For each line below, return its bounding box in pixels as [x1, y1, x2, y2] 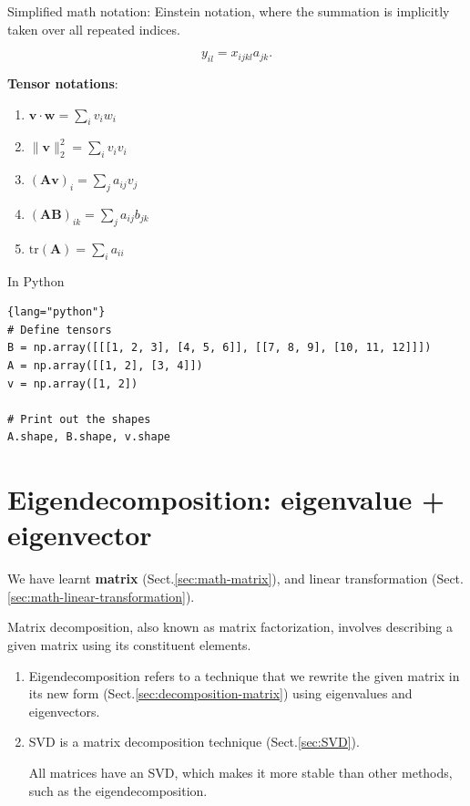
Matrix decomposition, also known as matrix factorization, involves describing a [7, 617, 454, 636]
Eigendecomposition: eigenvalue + [7, 480, 445, 518]
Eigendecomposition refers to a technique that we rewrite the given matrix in [28, 666, 460, 685]
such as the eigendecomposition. [28, 780, 208, 800]
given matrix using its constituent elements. [7, 635, 251, 654]
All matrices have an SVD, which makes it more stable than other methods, [28, 762, 453, 781]
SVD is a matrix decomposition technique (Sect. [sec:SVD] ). [28, 732, 360, 751]
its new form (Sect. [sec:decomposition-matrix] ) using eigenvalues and [28, 684, 413, 703]
